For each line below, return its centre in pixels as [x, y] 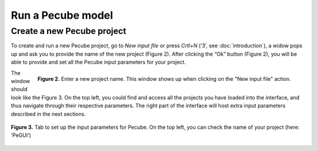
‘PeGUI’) [21, 135]
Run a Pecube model [62, 15]
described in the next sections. [48, 114]
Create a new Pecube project [69, 31]
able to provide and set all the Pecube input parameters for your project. [98, 62]
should [19, 89]
